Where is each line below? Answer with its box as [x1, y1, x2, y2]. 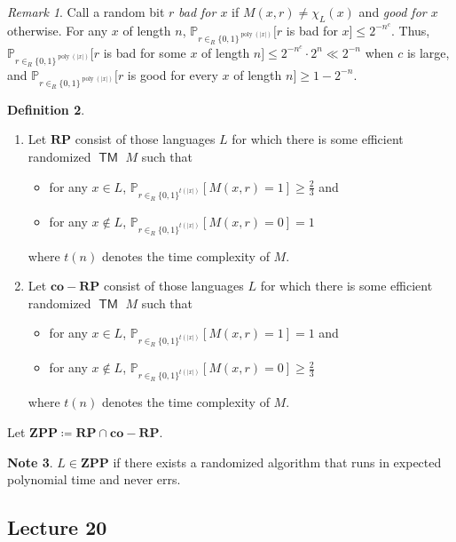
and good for [358, 3, 427, 20]
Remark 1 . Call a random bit [7, 3, 165, 20]
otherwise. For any [7, 20, 108, 39]
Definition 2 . [7, 100, 85, 118]
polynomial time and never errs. [7, 470, 181, 489]
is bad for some [103, 43, 186, 61]
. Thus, [391, 20, 430, 39]
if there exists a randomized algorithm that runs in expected [113, 452, 442, 471]
